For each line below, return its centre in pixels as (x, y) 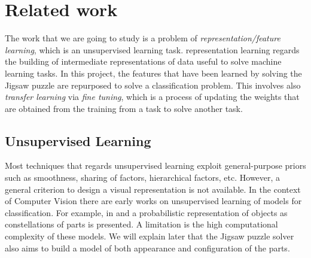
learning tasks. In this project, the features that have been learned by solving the (153, 73)
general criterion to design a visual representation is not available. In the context (153, 189)
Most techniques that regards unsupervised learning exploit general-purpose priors (155, 166)
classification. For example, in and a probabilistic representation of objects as (146, 212)
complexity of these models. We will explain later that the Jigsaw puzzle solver (150, 236)
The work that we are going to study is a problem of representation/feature (143, 38)
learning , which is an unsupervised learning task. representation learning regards (152, 49)
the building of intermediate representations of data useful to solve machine (143, 61)
